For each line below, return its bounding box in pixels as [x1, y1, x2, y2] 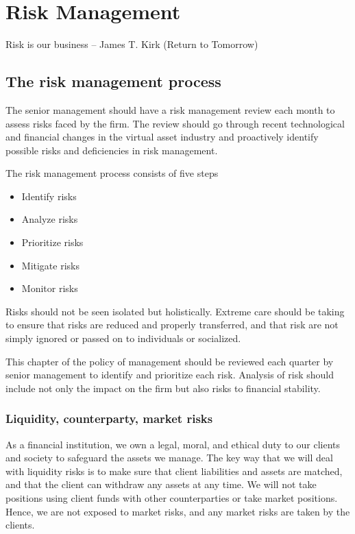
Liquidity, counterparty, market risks [5, 410, 213, 427]
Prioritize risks [21, 235, 84, 250]
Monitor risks [21, 281, 78, 295]
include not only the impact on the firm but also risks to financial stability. [5, 380, 321, 395]
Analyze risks [21, 212, 78, 226]
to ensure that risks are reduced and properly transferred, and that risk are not [5, 317, 339, 332]
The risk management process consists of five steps [5, 166, 219, 180]
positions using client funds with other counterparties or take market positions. [5, 491, 338, 505]
